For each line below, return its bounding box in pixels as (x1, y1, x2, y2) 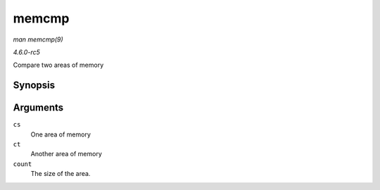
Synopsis (13, 80, 56, 91)
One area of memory (30, 130, 91, 139)
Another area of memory (30, 150, 102, 158)
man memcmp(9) (13, 35, 63, 44)
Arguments (13, 102, 64, 114)
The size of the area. (30, 170, 91, 178)
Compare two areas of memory (13, 61, 104, 70)
